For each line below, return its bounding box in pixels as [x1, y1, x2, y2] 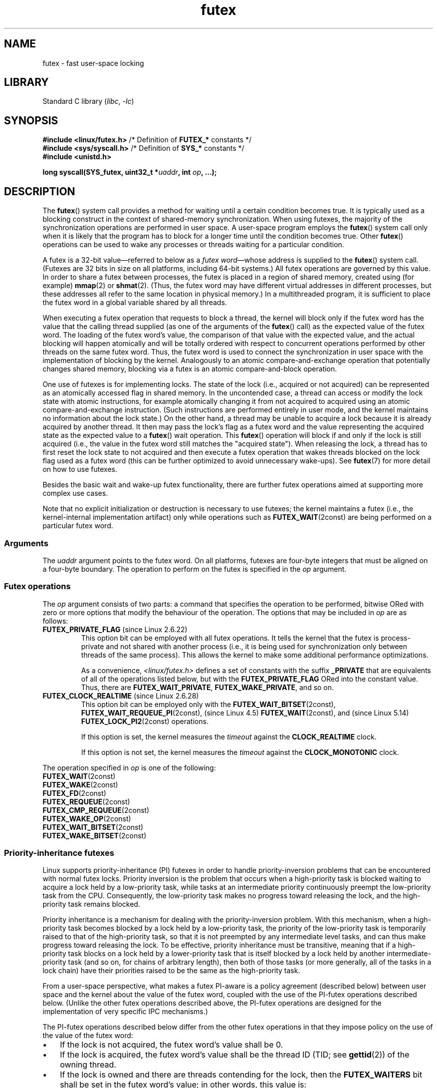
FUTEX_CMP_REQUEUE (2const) [42, 805, 150, 814]
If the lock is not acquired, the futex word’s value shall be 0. [60, 1040, 283, 1050]
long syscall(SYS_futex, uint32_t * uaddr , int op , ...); [42, 168, 217, 177]
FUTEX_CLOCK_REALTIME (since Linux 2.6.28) [42, 691, 199, 700]
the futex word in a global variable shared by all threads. [42, 298, 227, 307]
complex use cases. [42, 489, 108, 498]
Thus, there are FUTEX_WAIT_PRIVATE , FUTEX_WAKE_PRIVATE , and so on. [81, 683, 334, 692]
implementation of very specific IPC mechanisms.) [42, 1007, 208, 1016]
